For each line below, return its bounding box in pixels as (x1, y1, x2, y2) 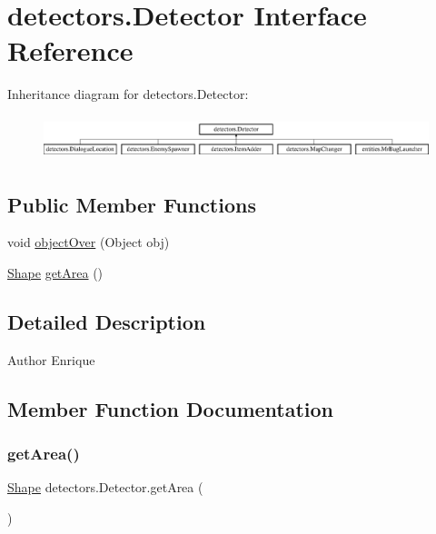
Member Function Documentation (7, 394, 334, 422)
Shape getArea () (7, 262, 104, 282)
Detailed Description (7, 307, 206, 335)
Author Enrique (7, 350, 95, 369)
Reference (7, 32, 134, 69)
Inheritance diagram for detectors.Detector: (7, 84, 249, 104)
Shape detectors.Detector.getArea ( (7, 478, 203, 497)
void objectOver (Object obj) (7, 232, 170, 252)
